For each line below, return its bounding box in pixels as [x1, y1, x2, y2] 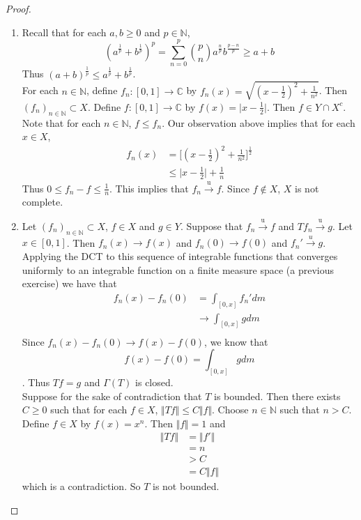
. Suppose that [180, 218, 243, 233]
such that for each [50, 402, 128, 417]
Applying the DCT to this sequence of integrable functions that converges [22, 248, 338, 263]
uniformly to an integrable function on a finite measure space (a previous [22, 262, 335, 277]
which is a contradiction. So [22, 479, 141, 494]
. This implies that [109, 181, 189, 195]
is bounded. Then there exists [214, 388, 341, 403]
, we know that [204, 334, 268, 349]
